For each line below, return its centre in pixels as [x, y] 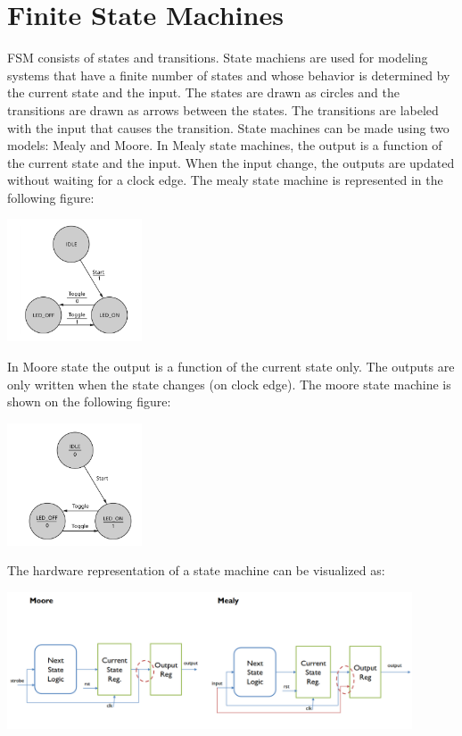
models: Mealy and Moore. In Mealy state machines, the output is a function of [225, 145]
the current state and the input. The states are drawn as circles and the [203, 92]
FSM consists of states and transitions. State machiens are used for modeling [218, 58]
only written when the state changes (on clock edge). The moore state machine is [229, 384]
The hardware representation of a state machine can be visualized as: [196, 570]
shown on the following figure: [89, 401]
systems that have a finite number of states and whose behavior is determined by [229, 75]
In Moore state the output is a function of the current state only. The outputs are [231, 366]
